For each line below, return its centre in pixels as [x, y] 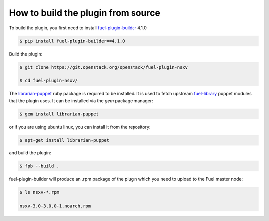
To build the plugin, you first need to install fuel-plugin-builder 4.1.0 [78, 28]
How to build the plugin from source [85, 13]
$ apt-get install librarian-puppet [65, 140]
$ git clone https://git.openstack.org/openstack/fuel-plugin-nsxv [104, 67]
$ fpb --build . [40, 166]
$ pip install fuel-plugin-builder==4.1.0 [72, 41]
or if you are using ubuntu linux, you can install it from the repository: [80, 127]
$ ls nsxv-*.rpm [40, 192]
